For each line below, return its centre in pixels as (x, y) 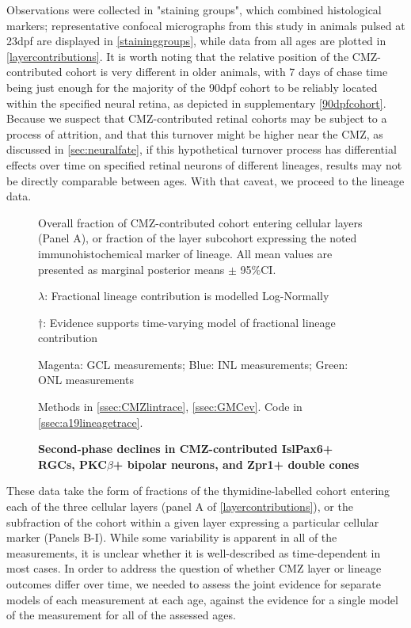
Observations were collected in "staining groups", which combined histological (194, 10)
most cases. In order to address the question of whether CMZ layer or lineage (194, 568)
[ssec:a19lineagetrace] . (91, 422)
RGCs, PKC (72, 464)
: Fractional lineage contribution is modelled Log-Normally (187, 296)
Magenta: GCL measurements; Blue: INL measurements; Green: (193, 364)
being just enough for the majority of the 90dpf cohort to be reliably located (192, 87)
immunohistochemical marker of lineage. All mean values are (185, 253)
